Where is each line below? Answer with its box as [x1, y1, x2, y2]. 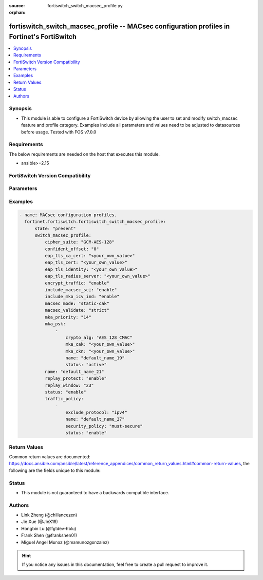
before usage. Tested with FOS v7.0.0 [21, 129, 97, 135]
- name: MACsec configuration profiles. [19, 212, 117, 218]
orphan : [9, 10, 26, 16]
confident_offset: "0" [44, 246, 99, 252]
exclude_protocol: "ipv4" [65, 410, 128, 415]
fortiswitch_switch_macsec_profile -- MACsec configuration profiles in [9, 22, 230, 31]
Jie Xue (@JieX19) [21, 519, 58, 524]
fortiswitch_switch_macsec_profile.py [47, 3, 123, 8]
